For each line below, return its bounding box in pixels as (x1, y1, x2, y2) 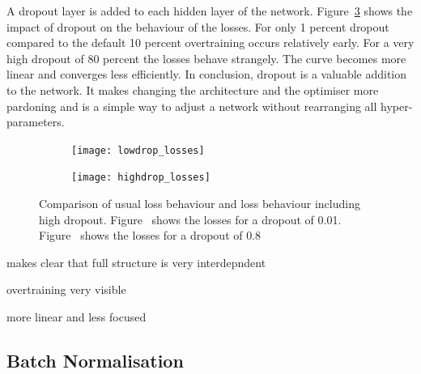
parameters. (6, 113, 65, 130)
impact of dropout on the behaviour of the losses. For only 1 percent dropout (6, 18, 389, 35)
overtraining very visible (6, 281, 126, 298)
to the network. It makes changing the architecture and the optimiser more (6, 81, 379, 98)
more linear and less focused (6, 308, 147, 325)
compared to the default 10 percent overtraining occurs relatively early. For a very (6, 34, 415, 51)
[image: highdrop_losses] (71, 172, 210, 184)
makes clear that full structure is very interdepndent (6, 253, 266, 270)
